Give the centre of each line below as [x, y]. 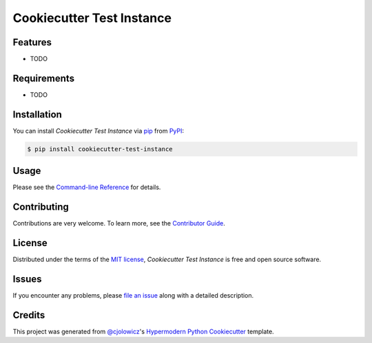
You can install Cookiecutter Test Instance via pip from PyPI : [99, 131]
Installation [37, 114]
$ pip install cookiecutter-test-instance [100, 149]
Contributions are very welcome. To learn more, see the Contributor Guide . [119, 223]
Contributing [41, 207]
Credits [29, 315]
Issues [27, 279]
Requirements [44, 78]
